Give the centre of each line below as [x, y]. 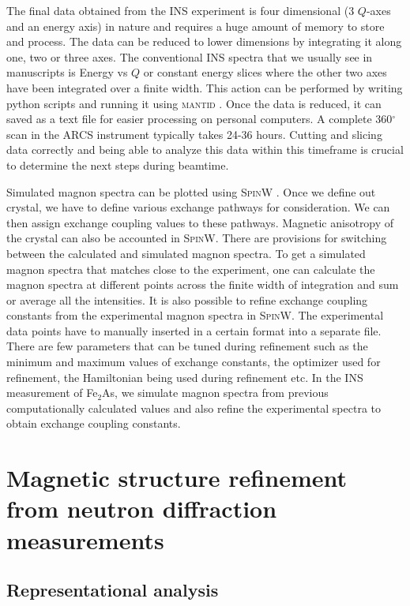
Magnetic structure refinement [177, 478]
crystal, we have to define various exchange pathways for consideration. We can [198, 207]
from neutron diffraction [142, 509]
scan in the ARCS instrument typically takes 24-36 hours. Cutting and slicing [194, 134]
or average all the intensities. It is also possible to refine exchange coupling [187, 299]
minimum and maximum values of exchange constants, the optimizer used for [194, 362]
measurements [85, 539]
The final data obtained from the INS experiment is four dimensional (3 [181, 10]
